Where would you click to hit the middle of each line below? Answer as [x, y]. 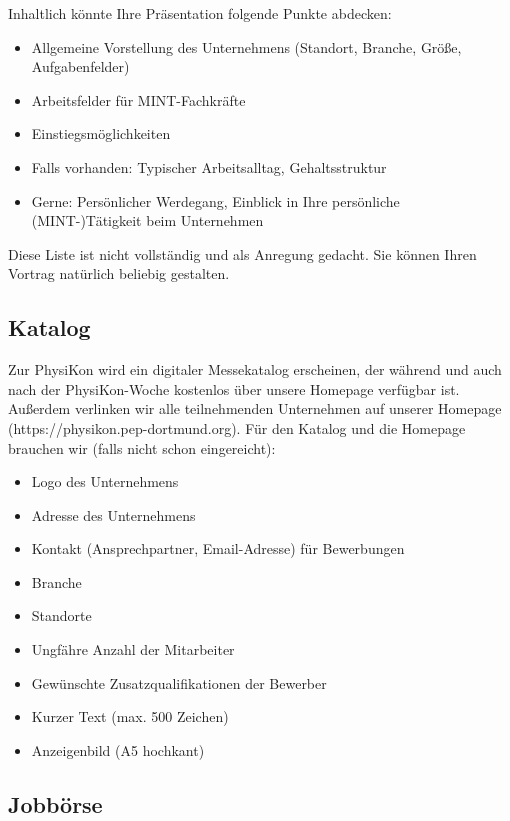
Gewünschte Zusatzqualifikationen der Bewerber [179, 682]
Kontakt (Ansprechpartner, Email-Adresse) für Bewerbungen [218, 548]
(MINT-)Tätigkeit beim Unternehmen [147, 220]
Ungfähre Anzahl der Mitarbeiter [133, 649]
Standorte [61, 615]
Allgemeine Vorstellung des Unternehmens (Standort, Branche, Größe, [246, 46]
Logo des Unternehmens [105, 481]
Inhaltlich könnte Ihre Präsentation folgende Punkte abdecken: [200, 13]
